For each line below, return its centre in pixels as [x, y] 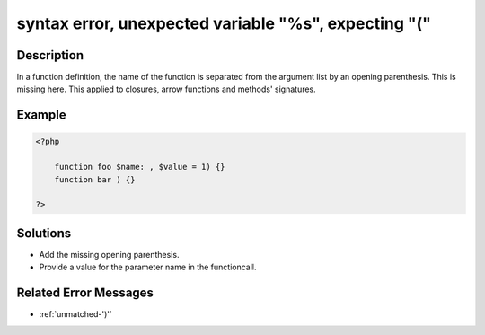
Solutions [44, 233]
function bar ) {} [95, 179]
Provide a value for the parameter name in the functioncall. [148, 267]
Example [41, 115]
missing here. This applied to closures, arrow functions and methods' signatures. [166, 89]
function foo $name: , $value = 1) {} [140, 167]
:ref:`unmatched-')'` [75, 314]
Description [50, 55]
